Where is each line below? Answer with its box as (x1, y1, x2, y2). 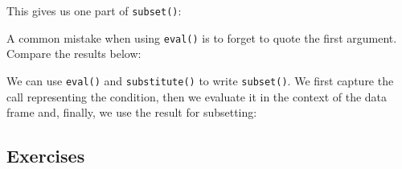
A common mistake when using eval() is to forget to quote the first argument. (6, 29, 397, 46)
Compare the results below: (6, 45, 142, 62)
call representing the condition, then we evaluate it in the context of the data (6, 88, 388, 105)
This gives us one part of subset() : (6, 2, 182, 19)
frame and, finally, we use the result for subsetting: (6, 104, 257, 121)
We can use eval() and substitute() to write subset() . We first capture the (6, 72, 394, 89)
